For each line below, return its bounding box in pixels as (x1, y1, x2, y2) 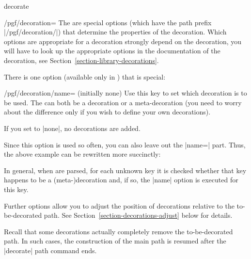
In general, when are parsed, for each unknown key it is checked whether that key (4, 165, 247, 175)
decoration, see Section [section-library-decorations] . (4, 55, 159, 65)
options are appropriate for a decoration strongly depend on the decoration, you (4, 36, 242, 46)
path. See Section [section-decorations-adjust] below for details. (44, 210, 233, 220)
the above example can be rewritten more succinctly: (4, 149, 161, 159)
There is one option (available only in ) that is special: (4, 71, 166, 81)
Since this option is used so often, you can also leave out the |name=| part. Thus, (4, 139, 246, 149)
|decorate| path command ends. (4, 245, 97, 255)
